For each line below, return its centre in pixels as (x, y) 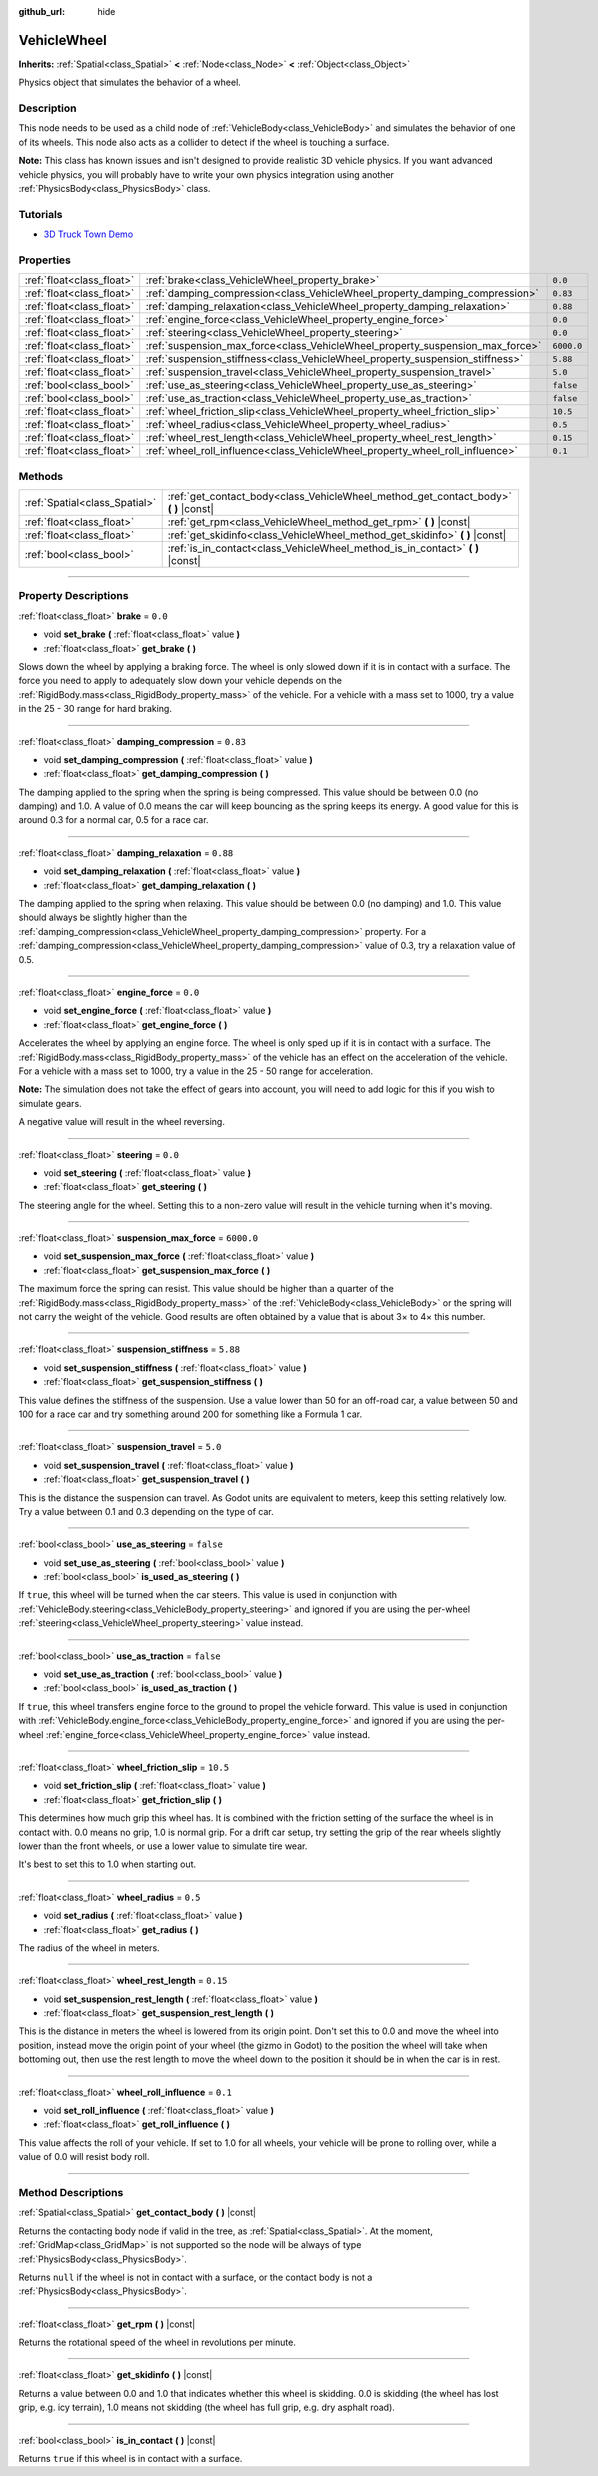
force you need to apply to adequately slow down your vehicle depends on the (180, 681)
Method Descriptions (71, 2192)
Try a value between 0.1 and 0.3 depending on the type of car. (146, 1511)
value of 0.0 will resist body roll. (84, 2157)
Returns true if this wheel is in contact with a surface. (130, 2459)
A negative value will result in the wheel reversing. (121, 1122)
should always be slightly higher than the (103, 917)
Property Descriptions (73, 596)
